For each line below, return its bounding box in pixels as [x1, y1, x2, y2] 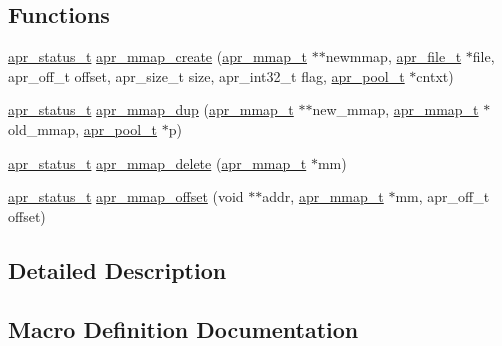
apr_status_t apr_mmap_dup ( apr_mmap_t [8, 99, 294, 120]
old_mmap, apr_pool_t [8, 118, 158, 139]
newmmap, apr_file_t [325, 46, 462, 67]
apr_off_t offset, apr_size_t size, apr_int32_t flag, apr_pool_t [8, 65, 405, 86]
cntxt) [416, 65, 454, 86]
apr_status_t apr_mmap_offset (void [8, 186, 244, 207]
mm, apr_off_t [395, 186, 490, 207]
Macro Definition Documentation [8, 313, 359, 344]
